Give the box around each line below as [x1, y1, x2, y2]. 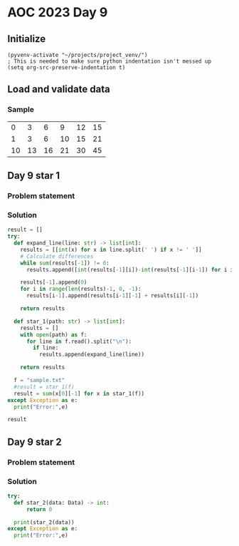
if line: [33, 344, 59, 351]
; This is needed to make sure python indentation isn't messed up [7, 58, 212, 65]
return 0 [26, 505, 53, 513]
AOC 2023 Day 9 [7, 4, 108, 21]
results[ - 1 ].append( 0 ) [20, 279, 87, 286]
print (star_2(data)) [14, 518, 75, 526]
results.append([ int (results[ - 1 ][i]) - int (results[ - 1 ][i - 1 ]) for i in [26, 266, 237, 273]
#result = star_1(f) [14, 383, 75, 391]
